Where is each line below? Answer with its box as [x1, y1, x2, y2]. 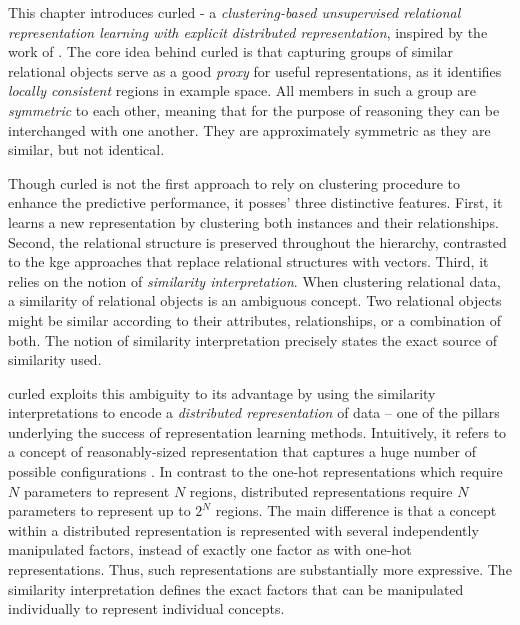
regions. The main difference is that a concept [215, 500, 497, 521]
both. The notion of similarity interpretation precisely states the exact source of [8, 329, 498, 350]
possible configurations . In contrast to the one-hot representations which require [8, 461, 503, 482]
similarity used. [8, 349, 102, 370]
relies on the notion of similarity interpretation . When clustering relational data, [8, 270, 501, 291]
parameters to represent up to [8, 500, 191, 521]
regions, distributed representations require [189, 480, 453, 501]
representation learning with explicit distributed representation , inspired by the [8, 21, 488, 42]
